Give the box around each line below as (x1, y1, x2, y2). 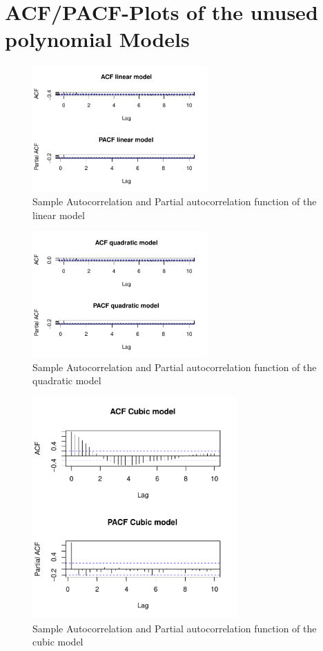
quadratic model (32, 373, 101, 388)
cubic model (32, 634, 84, 649)
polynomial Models (5, 25, 190, 53)
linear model (32, 207, 85, 222)
